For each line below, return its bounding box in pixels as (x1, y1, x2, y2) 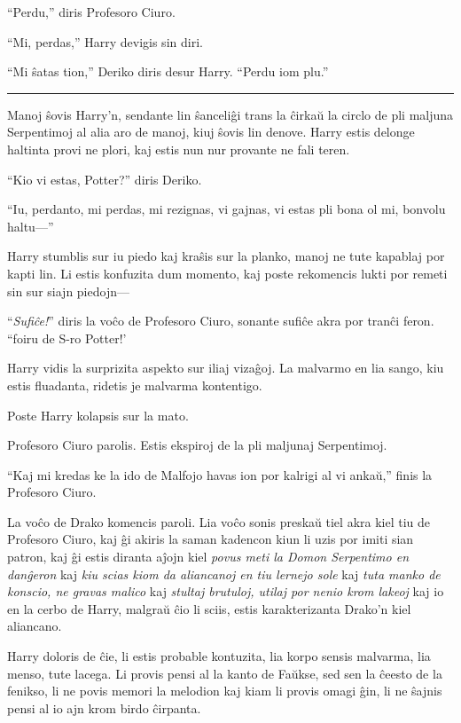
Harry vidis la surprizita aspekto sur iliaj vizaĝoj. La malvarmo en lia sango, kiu (7, 358, 444, 377)
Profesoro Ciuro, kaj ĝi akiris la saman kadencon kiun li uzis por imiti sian (7, 530, 414, 548)
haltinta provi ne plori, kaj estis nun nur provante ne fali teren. (7, 139, 350, 158)
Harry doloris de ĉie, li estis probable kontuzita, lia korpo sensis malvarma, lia (7, 647, 431, 665)
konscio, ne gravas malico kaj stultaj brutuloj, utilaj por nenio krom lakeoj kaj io (7, 582, 444, 601)
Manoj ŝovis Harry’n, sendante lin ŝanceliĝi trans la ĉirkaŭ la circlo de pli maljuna (7, 105, 454, 123)
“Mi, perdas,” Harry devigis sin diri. (7, 32, 203, 51)
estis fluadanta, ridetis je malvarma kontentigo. (7, 375, 262, 394)
